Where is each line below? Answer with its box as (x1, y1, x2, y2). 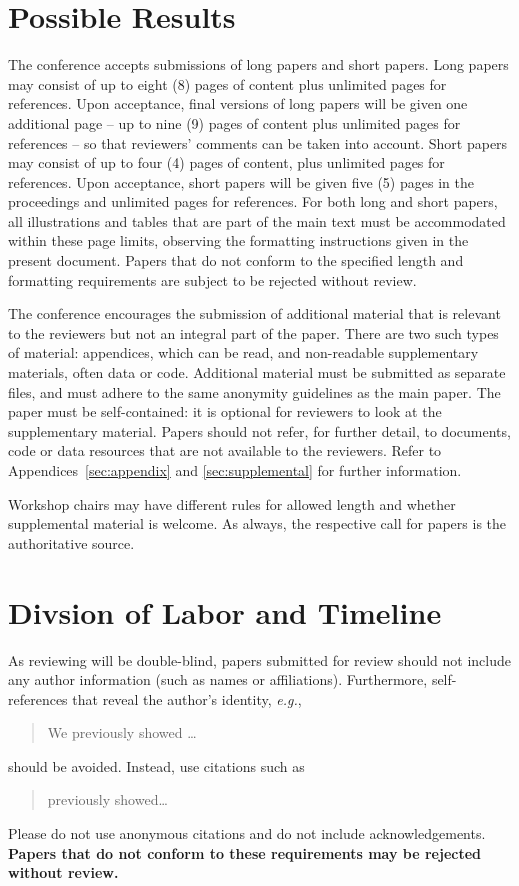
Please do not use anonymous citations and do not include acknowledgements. (8, 823, 486, 844)
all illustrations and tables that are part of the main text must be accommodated (8, 210, 506, 231)
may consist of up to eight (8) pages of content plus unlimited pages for (8, 73, 447, 94)
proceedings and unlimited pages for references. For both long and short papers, (8, 191, 498, 212)
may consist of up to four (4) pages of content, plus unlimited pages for (8, 152, 445, 173)
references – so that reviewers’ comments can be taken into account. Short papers (8, 132, 508, 153)
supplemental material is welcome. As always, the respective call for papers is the (8, 513, 507, 534)
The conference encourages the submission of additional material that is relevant (8, 303, 501, 324)
